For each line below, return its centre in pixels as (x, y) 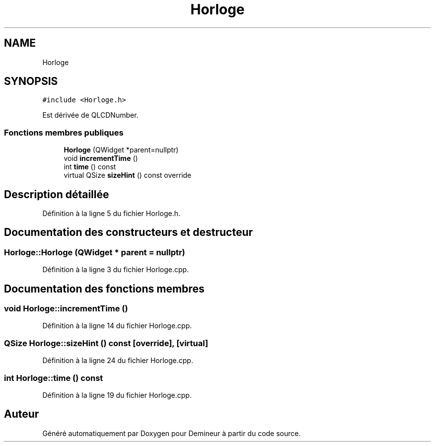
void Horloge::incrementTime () (66, 309)
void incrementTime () (101, 158)
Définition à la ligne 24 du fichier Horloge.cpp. (118, 361)
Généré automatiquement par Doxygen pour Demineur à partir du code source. (172, 433)
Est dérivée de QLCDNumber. (90, 115)
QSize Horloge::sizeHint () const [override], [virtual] (106, 343)
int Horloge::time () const (54, 378)
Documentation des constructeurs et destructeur (129, 232)
